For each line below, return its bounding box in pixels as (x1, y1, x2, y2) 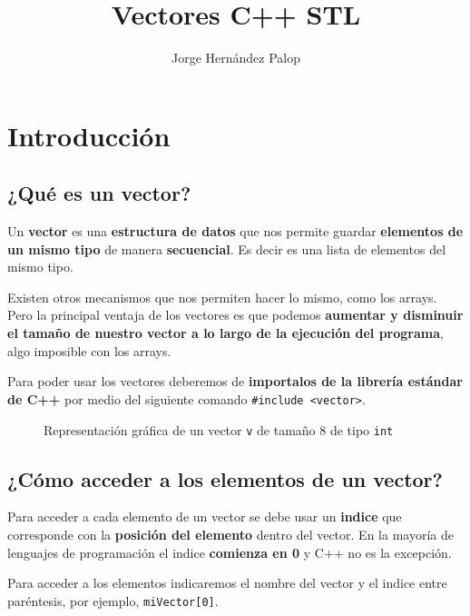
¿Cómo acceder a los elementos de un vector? (7, 464, 443, 492)
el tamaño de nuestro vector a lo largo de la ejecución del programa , (7, 323, 444, 343)
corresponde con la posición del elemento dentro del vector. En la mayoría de (7, 524, 454, 543)
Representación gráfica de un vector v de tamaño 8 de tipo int (44, 420, 394, 439)
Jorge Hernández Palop (171, 48, 301, 67)
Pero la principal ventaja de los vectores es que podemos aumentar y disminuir (7, 305, 464, 324)
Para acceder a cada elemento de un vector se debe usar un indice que (7, 507, 402, 526)
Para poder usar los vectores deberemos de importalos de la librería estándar (7, 372, 463, 391)
